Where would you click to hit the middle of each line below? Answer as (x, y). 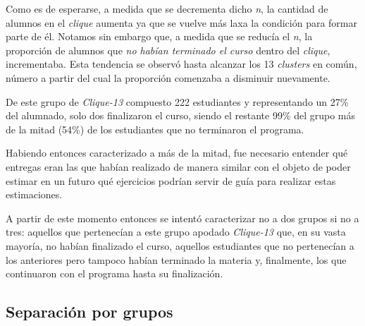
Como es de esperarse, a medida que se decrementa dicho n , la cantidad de (167, 8)
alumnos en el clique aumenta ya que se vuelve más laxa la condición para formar (181, 22)
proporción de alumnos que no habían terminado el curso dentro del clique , (168, 50)
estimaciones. (34, 194)
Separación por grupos (89, 312)
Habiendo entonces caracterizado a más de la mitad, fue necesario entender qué (177, 153)
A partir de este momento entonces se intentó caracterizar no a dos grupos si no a (182, 218)
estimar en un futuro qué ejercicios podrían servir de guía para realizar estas (171, 180)
